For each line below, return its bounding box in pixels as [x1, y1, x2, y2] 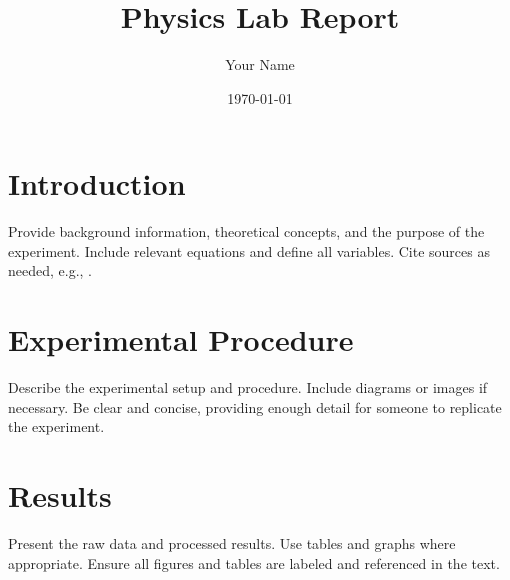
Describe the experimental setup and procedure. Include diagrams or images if [8, 377, 488, 398]
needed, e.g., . [8, 260, 93, 281]
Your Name [225, 54, 295, 75]
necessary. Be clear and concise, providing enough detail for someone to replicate [8, 396, 502, 417]
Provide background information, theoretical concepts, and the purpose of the [8, 221, 485, 242]
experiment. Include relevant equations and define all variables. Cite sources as [8, 240, 490, 261]
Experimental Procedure [8, 319, 354, 360]
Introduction [8, 163, 186, 204]
